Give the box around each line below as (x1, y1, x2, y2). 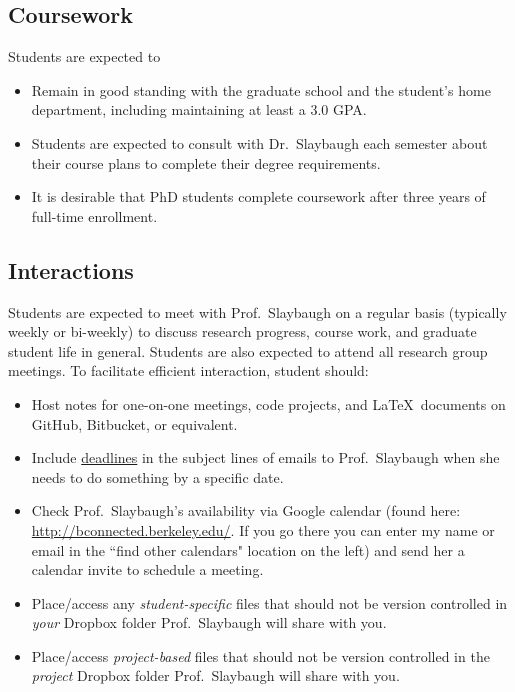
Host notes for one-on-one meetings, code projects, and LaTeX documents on (31, 393, 506, 414)
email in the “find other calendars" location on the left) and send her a (31, 539, 465, 560)
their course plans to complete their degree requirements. (31, 152, 381, 173)
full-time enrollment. (31, 205, 158, 226)
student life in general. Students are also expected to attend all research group (8, 340, 488, 361)
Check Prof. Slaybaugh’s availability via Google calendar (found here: (31, 500, 461, 521)
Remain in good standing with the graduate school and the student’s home (31, 79, 491, 100)
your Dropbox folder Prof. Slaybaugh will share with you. (31, 612, 387, 633)
